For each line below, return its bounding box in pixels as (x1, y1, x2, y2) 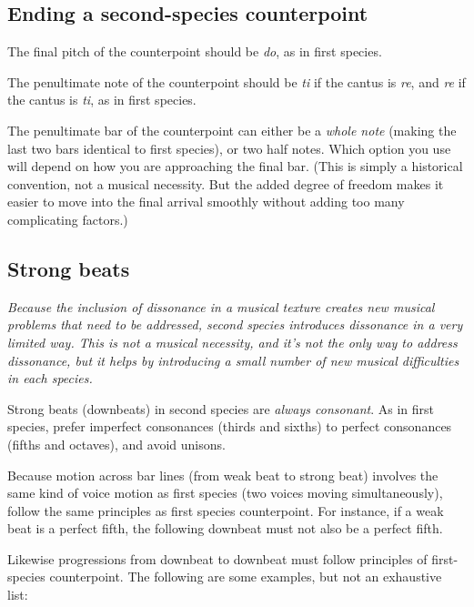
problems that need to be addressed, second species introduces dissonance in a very (7, 315, 463, 334)
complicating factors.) (7, 209, 128, 228)
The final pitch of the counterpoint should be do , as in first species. (7, 42, 382, 61)
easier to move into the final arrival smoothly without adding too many (7, 192, 405, 211)
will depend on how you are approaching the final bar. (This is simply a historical (7, 157, 463, 176)
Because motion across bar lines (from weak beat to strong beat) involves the (7, 465, 439, 484)
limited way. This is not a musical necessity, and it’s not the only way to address (7, 332, 458, 351)
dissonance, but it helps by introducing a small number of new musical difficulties (7, 350, 459, 369)
